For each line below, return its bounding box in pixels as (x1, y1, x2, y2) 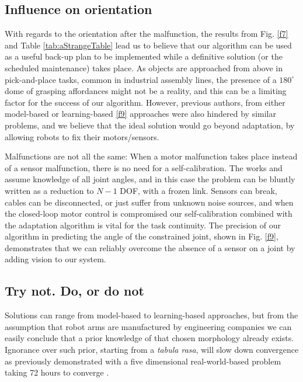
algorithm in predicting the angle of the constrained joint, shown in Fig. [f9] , (5, 230, 278, 242)
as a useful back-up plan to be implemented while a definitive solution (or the (5, 50, 283, 62)
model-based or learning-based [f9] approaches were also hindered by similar (5, 107, 276, 120)
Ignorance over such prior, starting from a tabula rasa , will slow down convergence (5, 343, 299, 356)
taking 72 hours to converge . (5, 366, 109, 378)
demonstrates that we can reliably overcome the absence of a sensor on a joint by (5, 241, 295, 253)
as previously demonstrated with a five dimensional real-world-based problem (5, 355, 281, 367)
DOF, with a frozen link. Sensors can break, (120, 184, 277, 196)
